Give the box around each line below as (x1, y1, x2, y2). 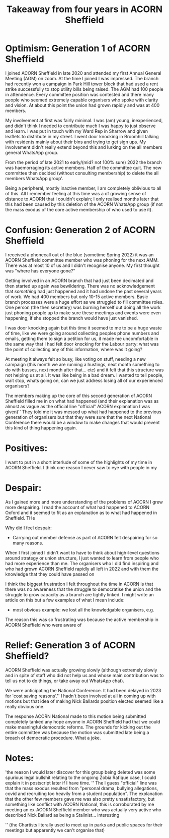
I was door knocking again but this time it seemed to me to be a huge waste (5, 324, 162, 331)
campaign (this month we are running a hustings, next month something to (5, 361, 160, 367)
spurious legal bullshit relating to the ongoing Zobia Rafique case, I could (5, 774, 156, 780)
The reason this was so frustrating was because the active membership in (5, 617, 158, 623)
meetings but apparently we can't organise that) (5, 827, 105, 833)
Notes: (5, 752, 34, 764)
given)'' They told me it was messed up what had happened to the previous (5, 409, 162, 415)
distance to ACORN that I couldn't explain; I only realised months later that (5, 196, 159, 202)
